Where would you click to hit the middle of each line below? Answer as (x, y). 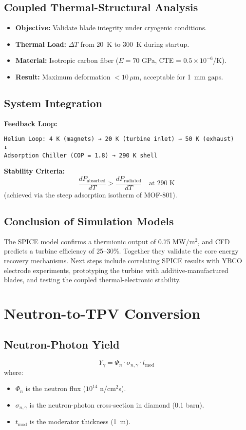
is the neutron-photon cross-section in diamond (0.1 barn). (117, 404)
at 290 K (162, 184)
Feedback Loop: (31, 123)
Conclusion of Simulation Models (89, 221)
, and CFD (214, 241)
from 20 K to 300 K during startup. (135, 44)
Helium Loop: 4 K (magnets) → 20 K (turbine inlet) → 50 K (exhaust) (119, 139)
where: (14, 372)
